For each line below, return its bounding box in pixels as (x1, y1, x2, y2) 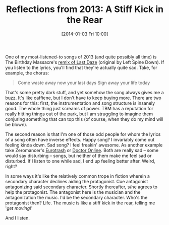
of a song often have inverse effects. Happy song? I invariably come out (5, 136, 155, 142)
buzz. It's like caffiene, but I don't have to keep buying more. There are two (5, 95, 161, 101)
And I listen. (5, 215, 30, 221)
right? (5, 163, 18, 169)
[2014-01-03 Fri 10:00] (61, 31, 108, 37)
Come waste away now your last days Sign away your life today (17, 80, 150, 86)
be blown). (5, 121, 28, 127)
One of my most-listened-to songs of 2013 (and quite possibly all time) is (5, 54, 157, 60)
